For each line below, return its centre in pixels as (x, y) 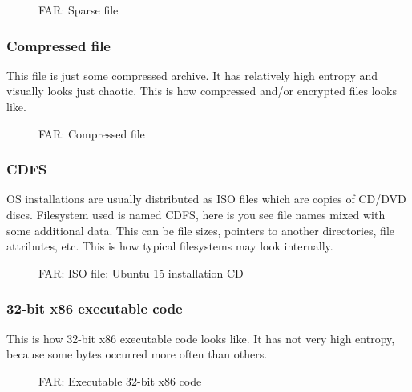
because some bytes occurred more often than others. (137, 354)
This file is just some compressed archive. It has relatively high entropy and (192, 75)
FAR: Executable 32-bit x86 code (120, 380)
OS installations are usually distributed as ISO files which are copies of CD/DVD (206, 199)
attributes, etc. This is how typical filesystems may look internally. (170, 246)
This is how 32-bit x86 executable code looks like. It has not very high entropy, (201, 338)
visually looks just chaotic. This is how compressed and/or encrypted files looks (202, 91)
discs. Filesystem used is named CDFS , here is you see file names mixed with (196, 214)
